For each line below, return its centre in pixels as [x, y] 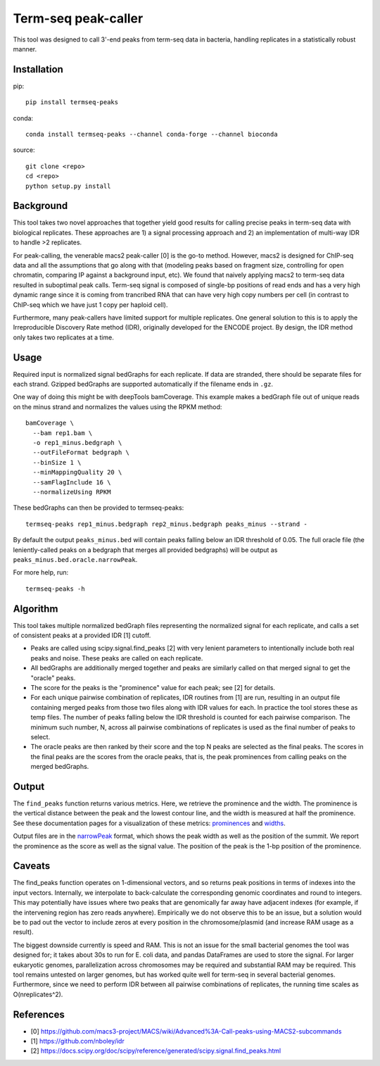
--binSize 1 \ [57, 462]
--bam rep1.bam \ [63, 433]
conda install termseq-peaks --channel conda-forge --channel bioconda [152, 134]
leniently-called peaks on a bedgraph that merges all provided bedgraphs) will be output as [145, 550]
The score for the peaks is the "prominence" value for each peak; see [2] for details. [153, 687]
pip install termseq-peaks [72, 102]
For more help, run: [41, 572]
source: [24, 150]
